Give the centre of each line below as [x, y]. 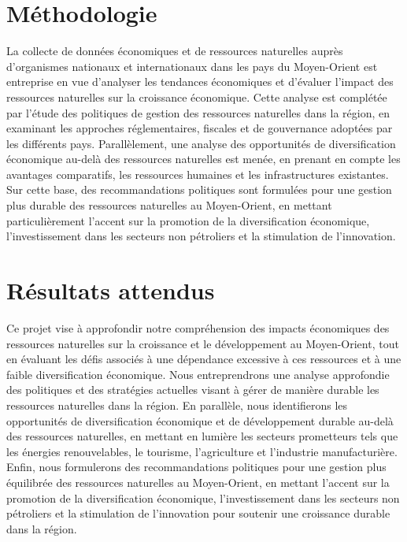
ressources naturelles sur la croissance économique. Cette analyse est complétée [197, 97]
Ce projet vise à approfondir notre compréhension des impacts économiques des [198, 327]
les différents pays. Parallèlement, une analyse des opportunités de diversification [201, 143]
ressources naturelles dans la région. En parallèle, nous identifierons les [177, 405]
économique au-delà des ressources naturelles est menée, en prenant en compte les [203, 159]
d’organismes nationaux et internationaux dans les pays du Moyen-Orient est [192, 66]
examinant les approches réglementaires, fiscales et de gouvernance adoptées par [200, 128]
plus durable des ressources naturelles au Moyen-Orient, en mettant [169, 205]
